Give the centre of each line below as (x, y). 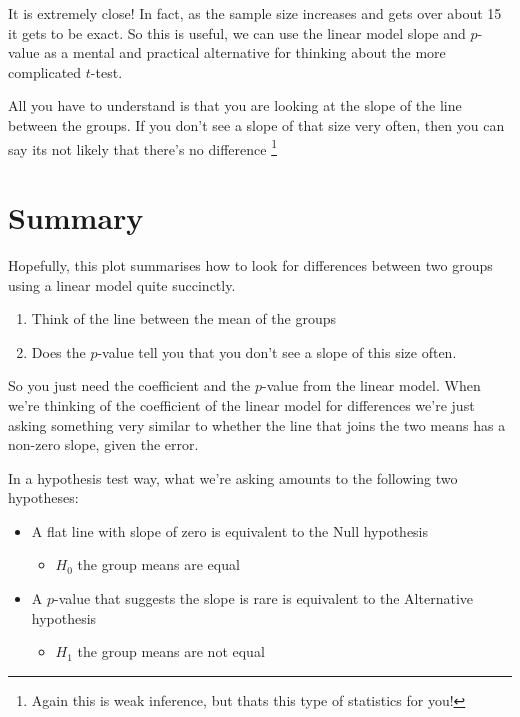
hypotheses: (43, 497)
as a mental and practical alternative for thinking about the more (245, 52)
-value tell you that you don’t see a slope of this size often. (277, 351)
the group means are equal (158, 564)
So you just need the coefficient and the (129, 385)
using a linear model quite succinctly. (122, 284)
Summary (76, 217)
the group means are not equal (171, 651)
